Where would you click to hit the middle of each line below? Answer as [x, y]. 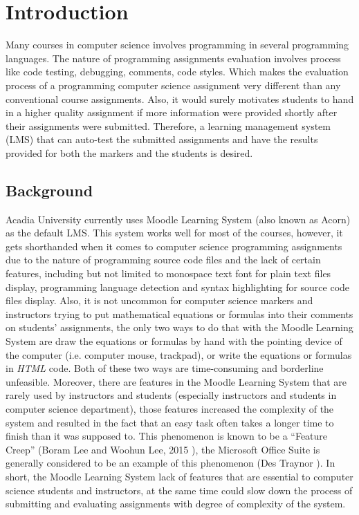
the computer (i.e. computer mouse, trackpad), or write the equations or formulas [179, 354]
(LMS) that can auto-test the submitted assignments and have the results [162, 139]
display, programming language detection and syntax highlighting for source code [178, 287]
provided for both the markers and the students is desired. [129, 152]
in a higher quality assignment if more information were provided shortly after [172, 112]
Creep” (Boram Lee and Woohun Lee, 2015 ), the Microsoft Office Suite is [163, 449]
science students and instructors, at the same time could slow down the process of [179, 490]
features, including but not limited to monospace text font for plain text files [168, 273]
